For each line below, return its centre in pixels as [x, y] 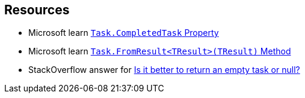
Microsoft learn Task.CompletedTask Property [124, 33]
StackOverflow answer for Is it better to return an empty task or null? [164, 70]
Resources [37, 10]
